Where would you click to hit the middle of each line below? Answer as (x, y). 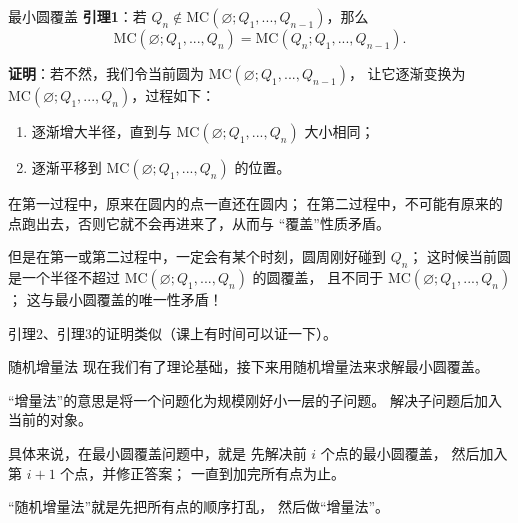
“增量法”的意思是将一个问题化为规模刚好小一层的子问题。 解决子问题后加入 (255, 399)
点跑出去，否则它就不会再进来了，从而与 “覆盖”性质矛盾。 (199, 222)
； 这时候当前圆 (460, 256)
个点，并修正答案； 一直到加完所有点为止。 (202, 472)
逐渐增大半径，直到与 (101, 131)
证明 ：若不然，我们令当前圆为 (106, 73)
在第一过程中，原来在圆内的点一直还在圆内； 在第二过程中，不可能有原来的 (255, 203)
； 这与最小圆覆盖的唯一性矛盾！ (115, 298)
